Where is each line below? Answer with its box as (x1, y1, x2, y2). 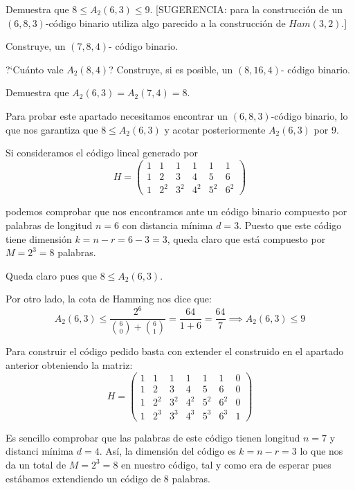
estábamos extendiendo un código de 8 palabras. (6, 471, 210, 485)
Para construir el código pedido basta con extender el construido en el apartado (6, 344, 344, 359)
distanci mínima (6, 444, 74, 458)
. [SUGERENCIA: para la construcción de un (149, 2, 343, 16)
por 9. (313, 122, 339, 136)
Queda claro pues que (6, 268, 97, 282)
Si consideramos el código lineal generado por (6, 145, 198, 160)
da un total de (6, 457, 66, 471)
